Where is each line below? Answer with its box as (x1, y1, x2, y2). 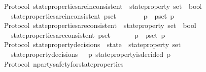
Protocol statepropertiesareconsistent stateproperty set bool (3, 20, 196, 30)
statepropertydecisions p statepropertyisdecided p (10, 48, 171, 59)
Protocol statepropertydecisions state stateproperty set (3, 39, 181, 49)
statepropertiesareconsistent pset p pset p (10, 29, 165, 40)
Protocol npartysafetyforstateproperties (3, 58, 124, 69)
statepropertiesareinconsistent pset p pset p (10, 10, 174, 21)
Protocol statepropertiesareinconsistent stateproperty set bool (3, 1, 202, 11)
